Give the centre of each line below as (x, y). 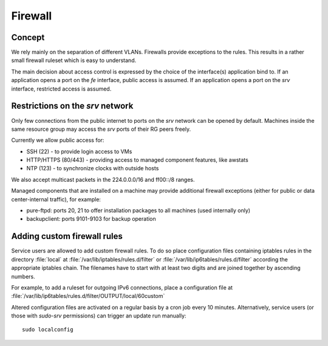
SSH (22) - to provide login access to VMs (79, 151)
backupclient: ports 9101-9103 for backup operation (91, 219)
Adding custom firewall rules (67, 236)
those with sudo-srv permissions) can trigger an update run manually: (99, 316)
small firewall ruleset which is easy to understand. (74, 60)
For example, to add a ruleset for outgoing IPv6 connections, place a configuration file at (122, 287)
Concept (28, 37)
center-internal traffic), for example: (56, 199)
